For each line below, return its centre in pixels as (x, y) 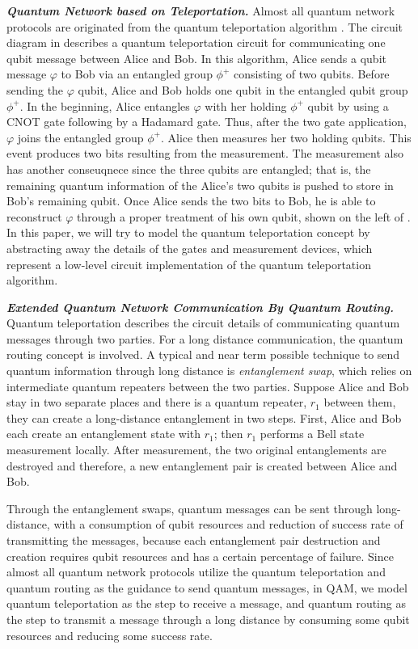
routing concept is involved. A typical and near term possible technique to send (203, 354)
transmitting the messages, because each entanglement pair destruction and (194, 540)
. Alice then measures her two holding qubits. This (286, 137)
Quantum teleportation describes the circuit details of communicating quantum (203, 323)
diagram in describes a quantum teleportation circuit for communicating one (196, 42)
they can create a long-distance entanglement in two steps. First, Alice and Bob (204, 417)
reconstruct (34, 216)
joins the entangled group (80, 137)
